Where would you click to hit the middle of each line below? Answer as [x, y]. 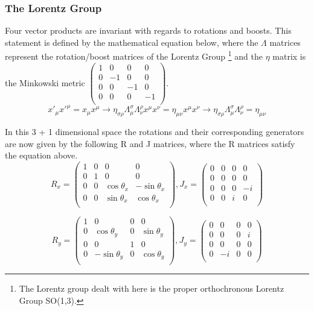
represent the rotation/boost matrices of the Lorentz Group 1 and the [134, 55]
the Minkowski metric [45, 82]
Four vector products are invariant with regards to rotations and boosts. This [148, 30]
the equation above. [41, 155]
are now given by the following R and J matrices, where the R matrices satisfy [150, 143]
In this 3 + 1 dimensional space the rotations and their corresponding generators [155, 132]
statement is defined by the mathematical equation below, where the [132, 42]
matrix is [289, 56]
